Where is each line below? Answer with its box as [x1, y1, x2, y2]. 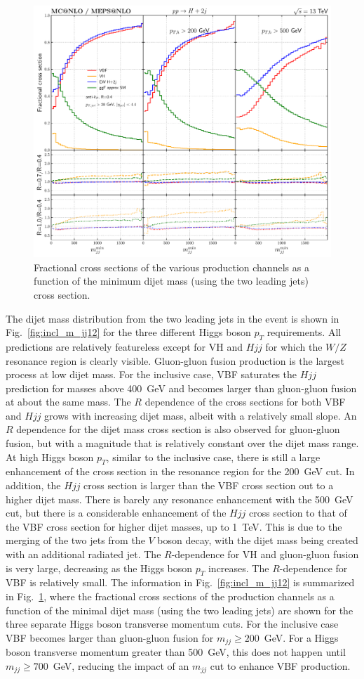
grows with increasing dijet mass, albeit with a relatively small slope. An [44, 408, 357, 422]
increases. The [208, 560, 269, 575]
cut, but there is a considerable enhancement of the [6, 505, 227, 520]
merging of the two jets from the [6, 533, 145, 548]
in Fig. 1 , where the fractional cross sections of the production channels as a [6, 589, 335, 604]
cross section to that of [248, 505, 347, 520]
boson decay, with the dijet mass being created [157, 533, 358, 548]
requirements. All [267, 325, 342, 339]
